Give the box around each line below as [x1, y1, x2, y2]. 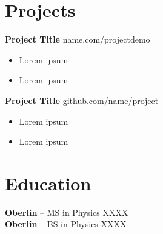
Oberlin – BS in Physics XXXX [5, 218, 127, 230]
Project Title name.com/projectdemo [5, 33, 150, 46]
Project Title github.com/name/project [5, 94, 159, 106]
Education [5, 170, 91, 195]
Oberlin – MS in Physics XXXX [5, 205, 128, 218]
